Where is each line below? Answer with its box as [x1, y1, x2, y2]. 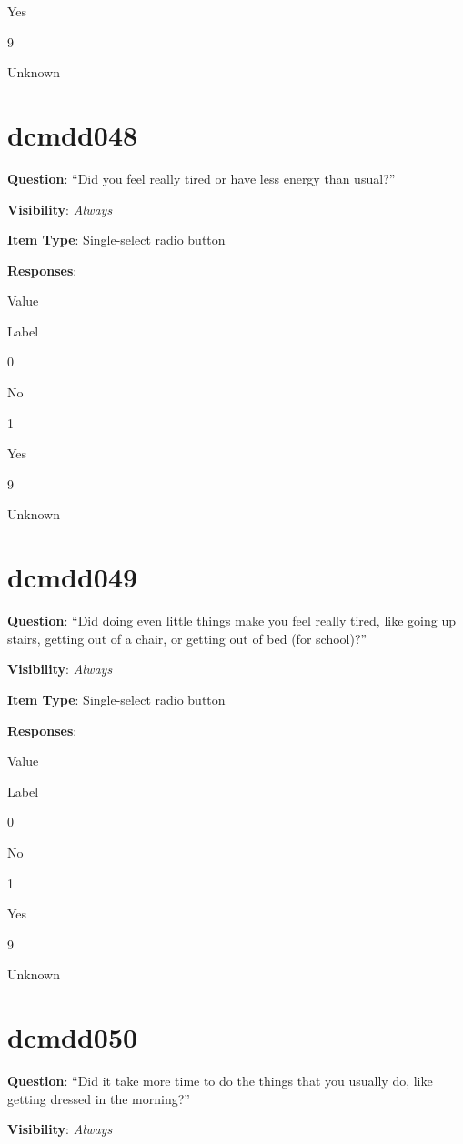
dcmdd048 [7, 115, 138, 153]
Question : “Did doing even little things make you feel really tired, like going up [7, 611, 456, 630]
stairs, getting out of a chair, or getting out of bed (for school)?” [7, 628, 367, 647]
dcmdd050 [7, 1019, 138, 1056]
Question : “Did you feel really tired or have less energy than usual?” [7, 168, 396, 187]
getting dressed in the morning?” [7, 1089, 190, 1108]
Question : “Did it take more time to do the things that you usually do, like [7, 1071, 433, 1089]
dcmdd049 [7, 558, 138, 596]
